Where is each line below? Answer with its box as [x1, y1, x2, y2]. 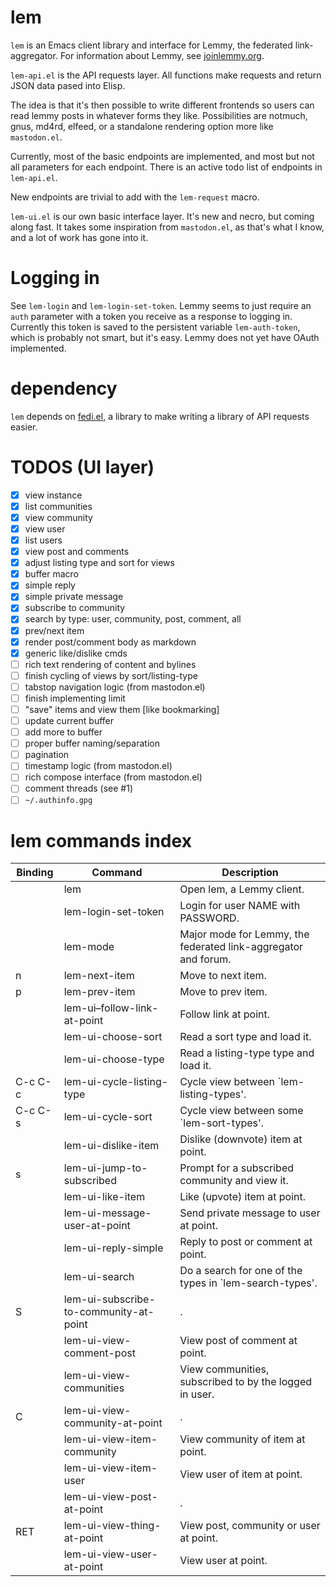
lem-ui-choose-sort [63, 1030, 163, 1044]
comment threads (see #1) [24, 782, 134, 795]
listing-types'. [179, 1087, 247, 1101]
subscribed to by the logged [179, 1375, 313, 1389]
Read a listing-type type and [179, 1046, 315, 1060]
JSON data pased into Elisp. [10, 79, 126, 91]
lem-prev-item [63, 985, 136, 999]
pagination [24, 749, 70, 761]
